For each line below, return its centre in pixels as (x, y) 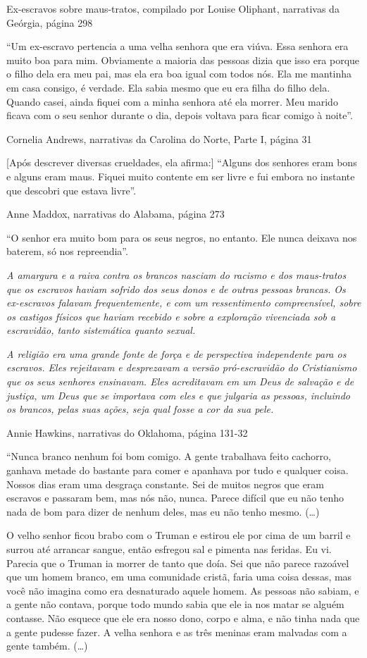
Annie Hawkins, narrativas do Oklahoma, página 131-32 (127, 432)
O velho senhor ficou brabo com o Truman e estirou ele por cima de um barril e (179, 535)
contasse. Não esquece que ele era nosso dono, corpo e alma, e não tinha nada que (183, 617)
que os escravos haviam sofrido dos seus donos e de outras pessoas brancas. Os (176, 288)
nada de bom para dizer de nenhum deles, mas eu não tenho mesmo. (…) (163, 511)
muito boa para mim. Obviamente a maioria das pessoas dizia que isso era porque (183, 60)
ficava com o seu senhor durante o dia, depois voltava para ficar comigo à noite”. (180, 115)
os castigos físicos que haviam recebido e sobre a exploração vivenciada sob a (171, 316)
